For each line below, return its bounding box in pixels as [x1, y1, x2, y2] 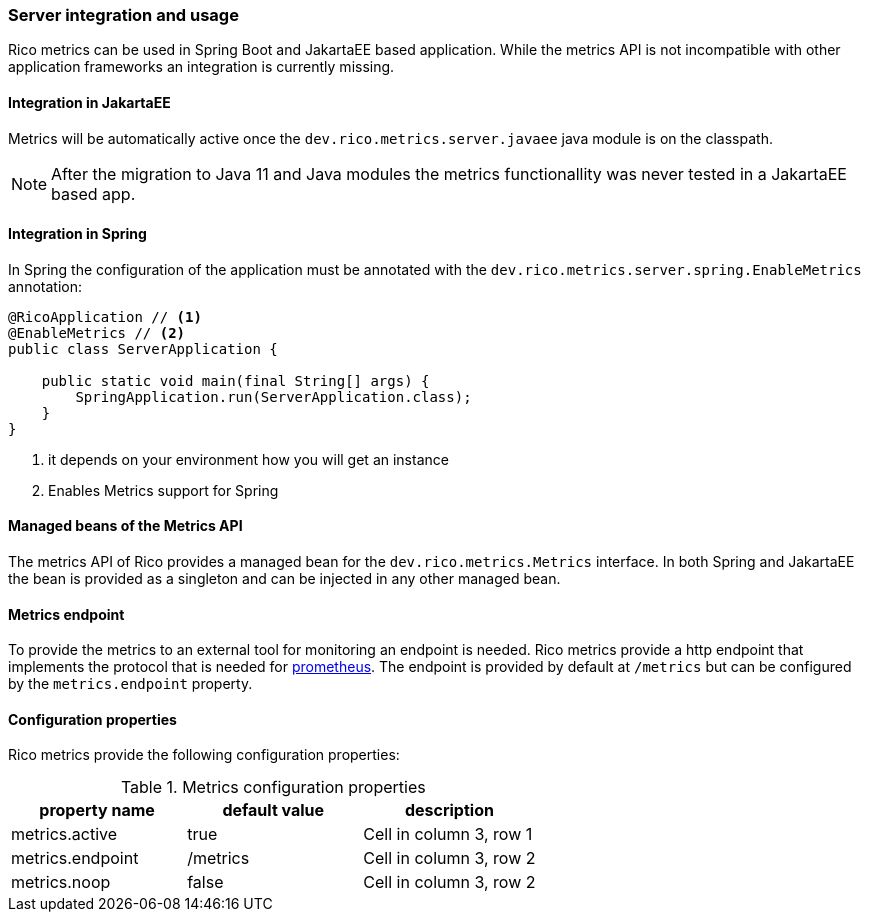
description [404, 800, 494, 821]
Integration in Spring [8, 225, 147, 243]
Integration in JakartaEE [8, 93, 171, 111]
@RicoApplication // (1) [8, 308, 202, 325]
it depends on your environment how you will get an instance [48, 450, 449, 468]
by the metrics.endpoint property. [8, 675, 253, 693]
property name [39, 800, 155, 821]
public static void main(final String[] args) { [41, 372, 430, 389]
